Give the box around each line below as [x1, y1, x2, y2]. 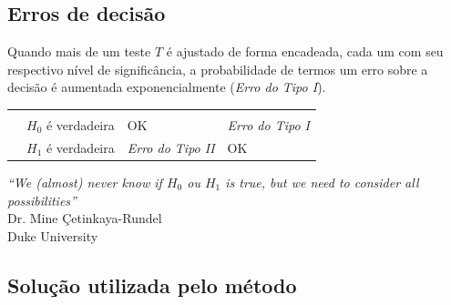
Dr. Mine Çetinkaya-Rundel [7, 208, 162, 228]
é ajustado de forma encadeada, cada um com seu [166, 42, 444, 61]
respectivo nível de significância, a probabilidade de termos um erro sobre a [7, 59, 428, 78]
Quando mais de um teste [7, 42, 151, 61]
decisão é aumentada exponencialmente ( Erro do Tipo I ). [7, 77, 326, 97]
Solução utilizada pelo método [7, 270, 297, 299]
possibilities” [7, 190, 77, 209]
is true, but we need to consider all [225, 172, 419, 191]
